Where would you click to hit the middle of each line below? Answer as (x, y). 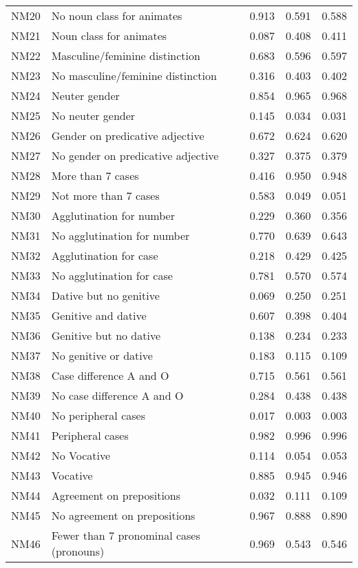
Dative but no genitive (105, 295)
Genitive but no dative (106, 335)
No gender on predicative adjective (135, 155)
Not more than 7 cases (105, 195)
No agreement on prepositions (123, 515)
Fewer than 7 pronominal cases (126, 535)
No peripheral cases (98, 415)
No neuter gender (93, 115)
